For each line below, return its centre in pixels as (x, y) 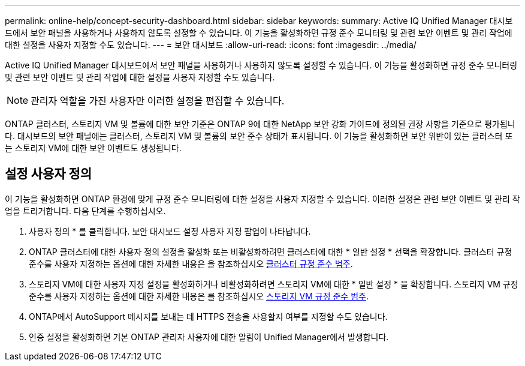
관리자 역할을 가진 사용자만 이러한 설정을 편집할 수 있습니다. (158, 101)
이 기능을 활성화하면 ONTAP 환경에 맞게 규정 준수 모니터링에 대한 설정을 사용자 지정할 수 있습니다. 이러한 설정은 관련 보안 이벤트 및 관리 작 (262, 199)
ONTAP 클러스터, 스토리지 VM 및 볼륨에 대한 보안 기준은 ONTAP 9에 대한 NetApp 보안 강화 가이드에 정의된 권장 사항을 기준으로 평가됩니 (260, 124)
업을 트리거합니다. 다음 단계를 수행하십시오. (85, 211)
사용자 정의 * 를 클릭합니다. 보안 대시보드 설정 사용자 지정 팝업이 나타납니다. (170, 231)
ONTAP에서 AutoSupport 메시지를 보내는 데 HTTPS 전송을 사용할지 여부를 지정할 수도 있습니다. (208, 316)
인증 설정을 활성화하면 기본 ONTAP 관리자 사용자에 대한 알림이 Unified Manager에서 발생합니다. (209, 337)
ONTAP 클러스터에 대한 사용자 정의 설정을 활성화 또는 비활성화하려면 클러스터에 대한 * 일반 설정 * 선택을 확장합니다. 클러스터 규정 (271, 251)
